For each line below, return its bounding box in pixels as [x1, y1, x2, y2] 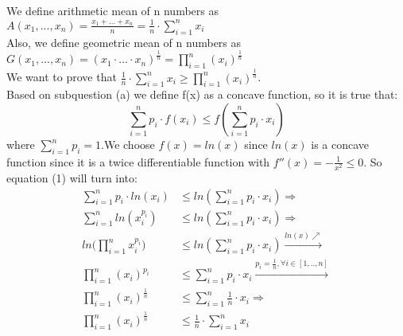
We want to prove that [6, 68, 117, 85]
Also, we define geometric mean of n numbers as [6, 33, 242, 50]
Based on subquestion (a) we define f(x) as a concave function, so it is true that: [6, 86, 398, 103]
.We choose [101, 136, 155, 152]
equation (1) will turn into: [6, 169, 138, 186]
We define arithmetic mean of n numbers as [6, 2, 219, 19]
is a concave [311, 136, 370, 152]
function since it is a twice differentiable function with [6, 153, 270, 170]
